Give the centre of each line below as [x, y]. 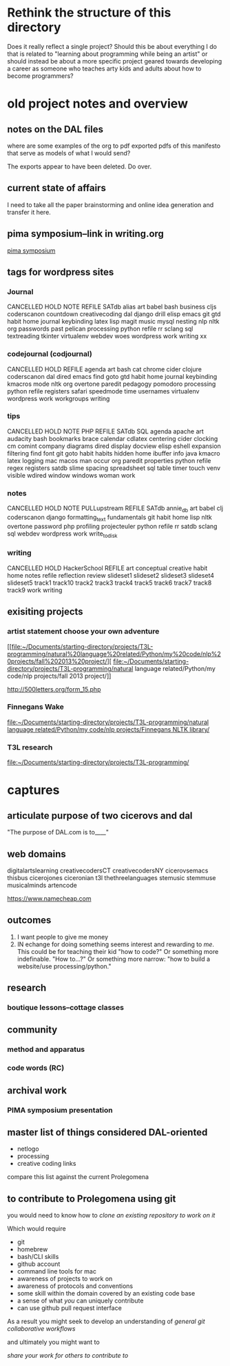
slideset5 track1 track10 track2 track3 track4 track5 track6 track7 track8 [109, 583]
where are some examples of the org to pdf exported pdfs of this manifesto [114, 146]
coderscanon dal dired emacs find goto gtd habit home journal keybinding [112, 376]
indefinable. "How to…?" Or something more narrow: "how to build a [114, 959]
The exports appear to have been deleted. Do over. [80, 166]
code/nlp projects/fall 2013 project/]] [59, 676]
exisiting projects [45, 612]
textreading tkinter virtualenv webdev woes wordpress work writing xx [107, 336]
